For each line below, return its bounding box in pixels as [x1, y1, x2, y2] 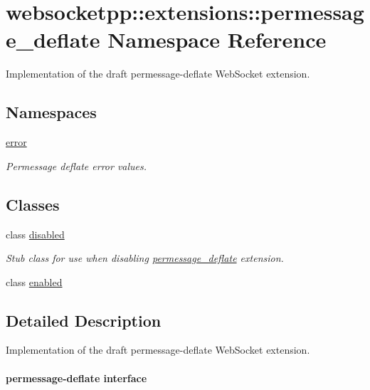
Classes [6, 193, 60, 215]
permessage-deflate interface [6, 370, 147, 385]
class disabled [6, 226, 65, 241]
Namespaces [6, 101, 97, 123]
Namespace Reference [107, 25, 327, 54]
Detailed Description [6, 309, 162, 331]
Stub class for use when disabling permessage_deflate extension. [6, 251, 284, 265]
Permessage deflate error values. [6, 158, 147, 173]
